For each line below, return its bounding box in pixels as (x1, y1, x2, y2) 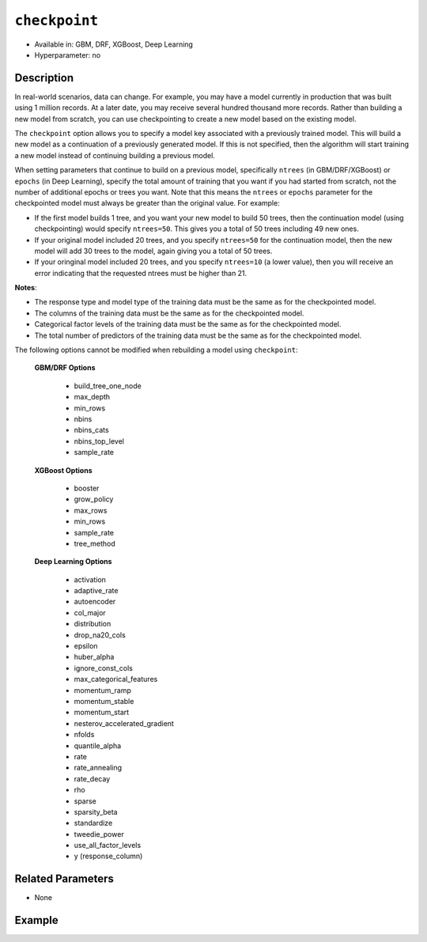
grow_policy (74, 494, 114, 504)
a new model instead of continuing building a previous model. (14, 150, 215, 160)
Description (14, 71, 74, 85)
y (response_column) (74, 851, 143, 861)
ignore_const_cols (74, 663, 134, 672)
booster (74, 483, 100, 493)
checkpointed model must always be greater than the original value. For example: (14, 199, 280, 208)
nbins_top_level (74, 436, 124, 446)
